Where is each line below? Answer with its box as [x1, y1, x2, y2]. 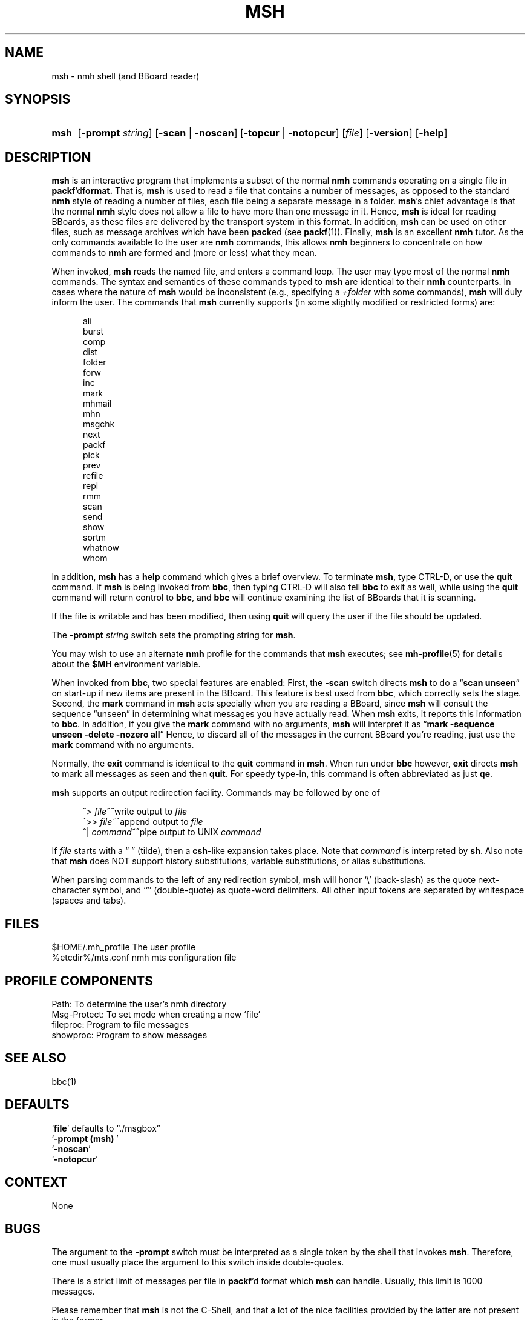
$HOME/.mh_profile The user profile [51, 942, 196, 953]
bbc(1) [51, 1076, 77, 1087]
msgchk [83, 419, 115, 430]
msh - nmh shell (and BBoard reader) [51, 70, 200, 81]
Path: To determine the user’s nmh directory [51, 998, 227, 1009]
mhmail [83, 398, 112, 409]
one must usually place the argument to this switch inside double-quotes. [51, 1257, 344, 1268]
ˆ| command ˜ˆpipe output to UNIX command [83, 827, 261, 838]
